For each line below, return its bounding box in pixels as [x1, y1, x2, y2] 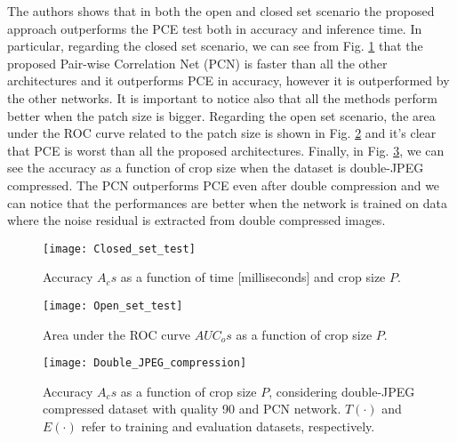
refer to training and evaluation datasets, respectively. [81, 417, 375, 436]
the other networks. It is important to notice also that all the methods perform [7, 88, 437, 107]
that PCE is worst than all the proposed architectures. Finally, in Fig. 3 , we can [7, 141, 445, 159]
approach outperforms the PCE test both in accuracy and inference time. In [7, 19, 422, 37]
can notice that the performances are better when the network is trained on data [7, 193, 448, 212]
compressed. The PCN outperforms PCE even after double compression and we [7, 175, 440, 194]
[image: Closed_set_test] [43, 242, 196, 255]
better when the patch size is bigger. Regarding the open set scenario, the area [7, 106, 436, 125]
